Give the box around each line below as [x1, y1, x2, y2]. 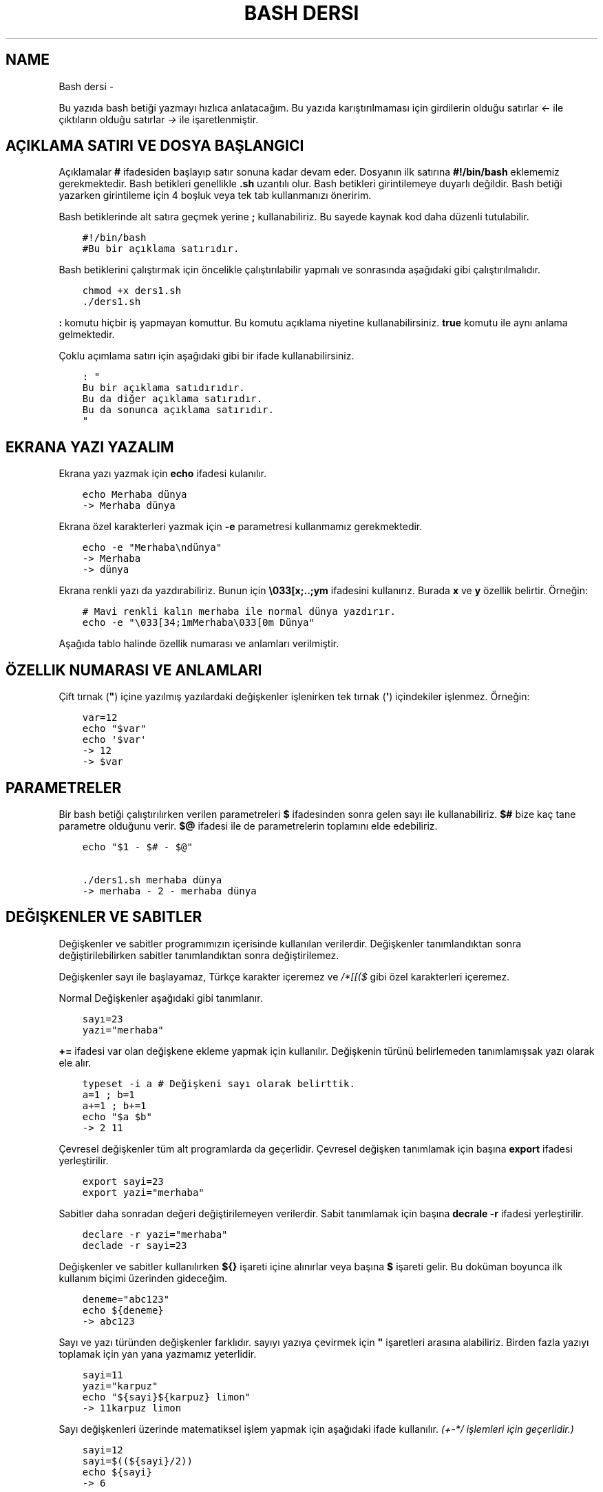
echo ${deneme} [82, 1304, 164, 1316]
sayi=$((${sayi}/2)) [82, 1455, 193, 1467]
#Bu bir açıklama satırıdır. [82, 243, 240, 255]
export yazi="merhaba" [82, 1186, 204, 1198]
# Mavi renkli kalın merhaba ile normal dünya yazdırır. [82, 606, 396, 618]
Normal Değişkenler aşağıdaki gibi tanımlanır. [59, 991, 263, 1004]
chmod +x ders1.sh [82, 285, 182, 297]
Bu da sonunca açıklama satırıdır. [82, 404, 274, 416]
